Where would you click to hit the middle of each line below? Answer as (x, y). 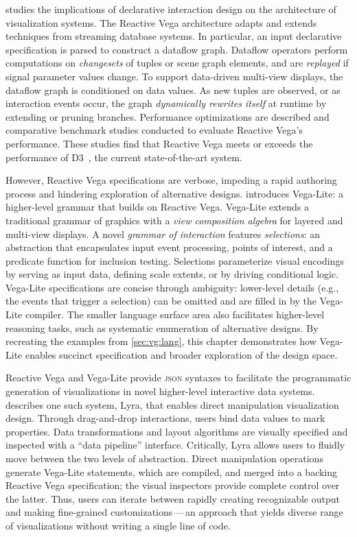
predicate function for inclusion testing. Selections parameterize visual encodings (175, 260)
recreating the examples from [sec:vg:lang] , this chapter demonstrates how (161, 341)
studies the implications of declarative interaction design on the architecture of (171, 9)
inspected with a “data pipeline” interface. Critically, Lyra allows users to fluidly (175, 445)
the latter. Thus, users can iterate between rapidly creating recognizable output (173, 498)
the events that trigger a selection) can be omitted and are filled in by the (161, 301)
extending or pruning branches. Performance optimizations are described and (168, 116)
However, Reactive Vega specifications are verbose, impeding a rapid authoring (171, 180)
